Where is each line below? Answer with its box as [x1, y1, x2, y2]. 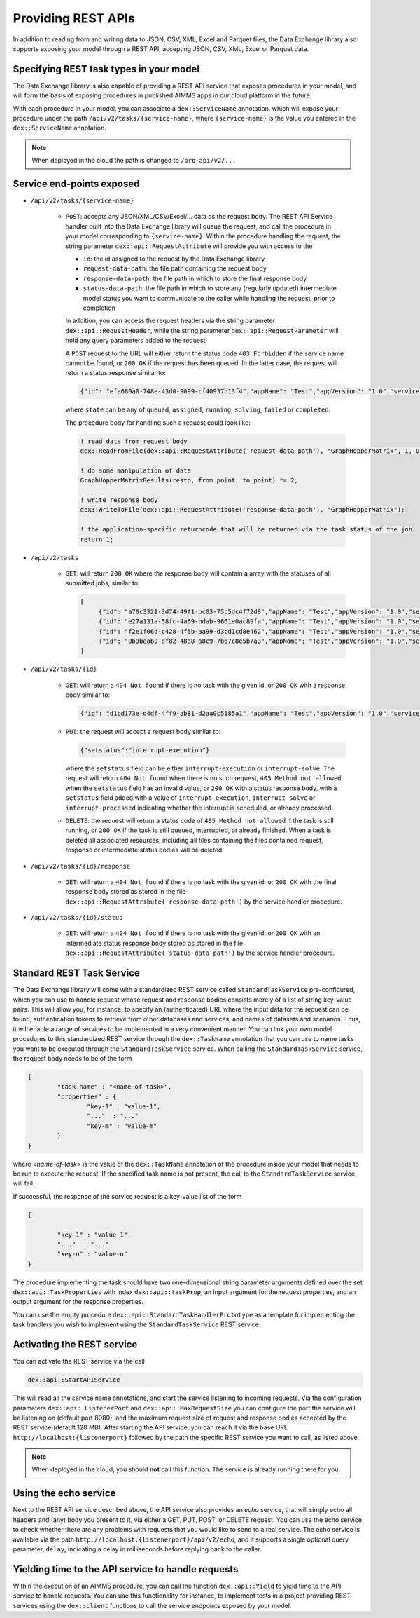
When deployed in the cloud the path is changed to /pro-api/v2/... [31, 156, 237, 165]
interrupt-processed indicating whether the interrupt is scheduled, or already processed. [65, 803, 334, 812]
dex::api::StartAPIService [27, 1376, 120, 1384]
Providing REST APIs [13, 11, 136, 26]
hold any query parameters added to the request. [65, 336, 208, 345]
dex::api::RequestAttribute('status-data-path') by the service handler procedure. [65, 949, 335, 957]
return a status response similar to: [65, 369, 166, 377]
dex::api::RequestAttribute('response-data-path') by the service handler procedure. [65, 897, 342, 906]
